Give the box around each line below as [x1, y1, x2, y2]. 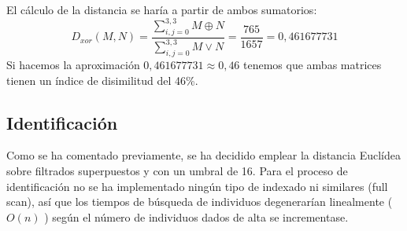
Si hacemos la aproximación [6, 57, 140, 73]
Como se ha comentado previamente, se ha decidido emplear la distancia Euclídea [6, 147, 401, 163]
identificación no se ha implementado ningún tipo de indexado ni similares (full [6, 178, 388, 194]
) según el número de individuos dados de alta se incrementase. [44, 208, 349, 225]
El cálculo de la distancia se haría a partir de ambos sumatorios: [6, 2, 317, 17]
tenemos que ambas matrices [243, 57, 382, 73]
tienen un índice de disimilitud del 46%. [6, 71, 198, 88]
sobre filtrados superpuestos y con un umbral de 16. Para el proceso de [6, 163, 348, 179]
